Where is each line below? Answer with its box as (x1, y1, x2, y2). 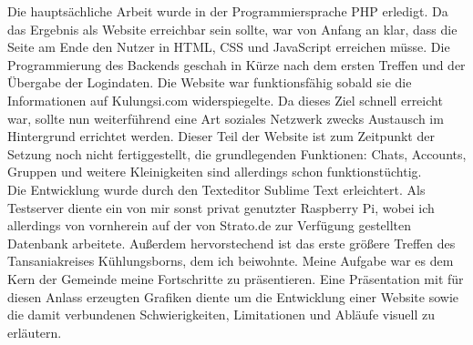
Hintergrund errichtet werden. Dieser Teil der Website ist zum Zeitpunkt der (7, 127, 435, 146)
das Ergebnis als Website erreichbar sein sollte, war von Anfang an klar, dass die (7, 19, 458, 38)
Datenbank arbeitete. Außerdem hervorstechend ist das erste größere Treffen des (7, 233, 456, 252)
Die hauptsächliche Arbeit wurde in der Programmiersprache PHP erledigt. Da (7, 2, 448, 20)
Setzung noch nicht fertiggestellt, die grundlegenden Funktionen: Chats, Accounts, (7, 144, 467, 163)
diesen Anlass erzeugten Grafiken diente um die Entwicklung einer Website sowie (7, 287, 459, 306)
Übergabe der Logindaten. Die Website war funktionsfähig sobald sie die (7, 73, 412, 92)
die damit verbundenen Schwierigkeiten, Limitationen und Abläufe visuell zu (7, 305, 436, 324)
